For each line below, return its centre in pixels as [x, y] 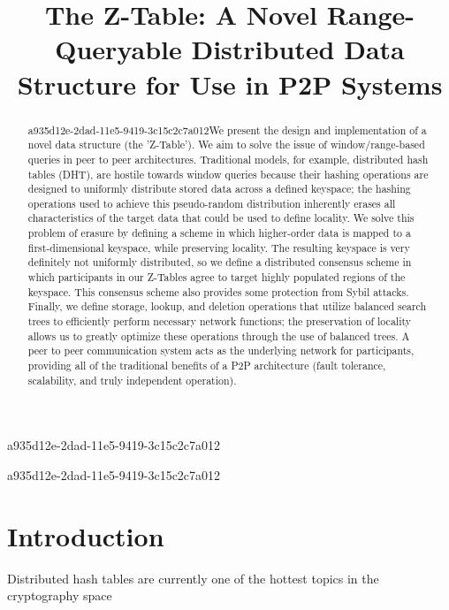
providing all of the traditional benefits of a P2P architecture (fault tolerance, [207, 366]
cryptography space [60, 595]
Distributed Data [298, 49]
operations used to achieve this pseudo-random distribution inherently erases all [212, 203]
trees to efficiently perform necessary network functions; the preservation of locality [220, 321]
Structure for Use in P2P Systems [230, 84]
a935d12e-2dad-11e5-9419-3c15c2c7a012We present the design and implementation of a [227, 130]
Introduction [86, 535]
